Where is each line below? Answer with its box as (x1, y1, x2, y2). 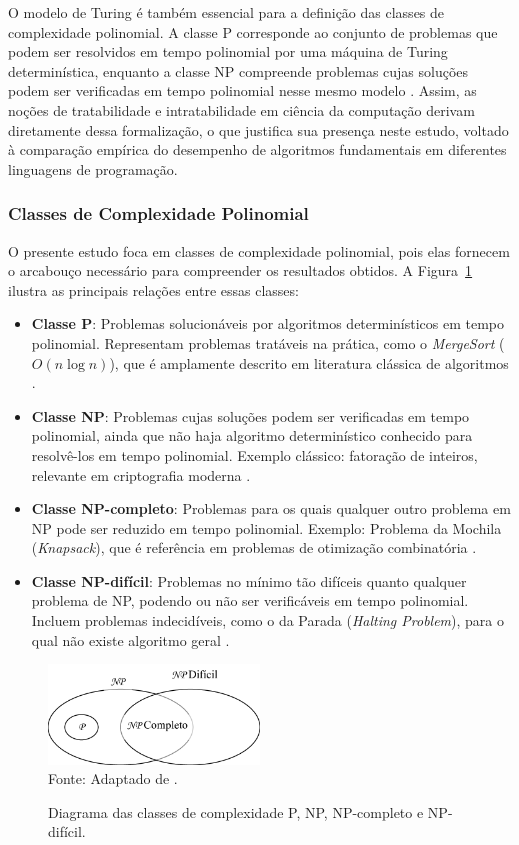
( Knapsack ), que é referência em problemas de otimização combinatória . (31, 537, 477, 558)
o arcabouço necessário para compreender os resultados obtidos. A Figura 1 (8, 260, 473, 281)
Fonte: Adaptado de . (48, 768, 178, 789)
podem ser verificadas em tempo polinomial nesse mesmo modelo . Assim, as (8, 80, 477, 101)
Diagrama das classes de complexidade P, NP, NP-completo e (48, 801, 424, 822)
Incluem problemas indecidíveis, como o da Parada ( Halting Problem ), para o (31, 610, 504, 631)
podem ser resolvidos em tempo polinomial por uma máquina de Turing (8, 41, 448, 62)
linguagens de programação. (8, 158, 178, 179)
